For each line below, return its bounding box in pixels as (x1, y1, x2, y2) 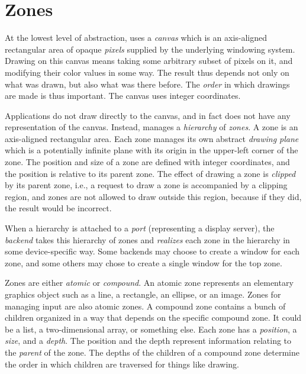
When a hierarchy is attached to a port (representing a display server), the (5, 222, 275, 234)
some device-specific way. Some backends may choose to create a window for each (5, 245, 300, 257)
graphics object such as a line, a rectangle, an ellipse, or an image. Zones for (5, 288, 281, 300)
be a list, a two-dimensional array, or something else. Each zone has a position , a (5, 323, 297, 335)
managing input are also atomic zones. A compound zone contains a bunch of (5, 299, 286, 312)
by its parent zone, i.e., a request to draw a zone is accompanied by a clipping (5, 179, 288, 191)
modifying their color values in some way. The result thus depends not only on (5, 66, 289, 78)
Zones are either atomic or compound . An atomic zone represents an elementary (5, 276, 294, 289)
